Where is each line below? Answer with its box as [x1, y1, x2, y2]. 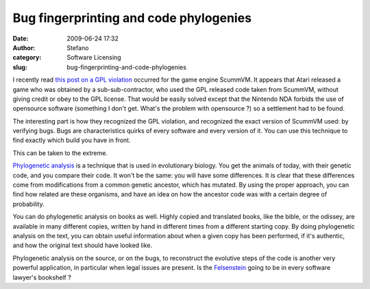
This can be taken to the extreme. [12, 148, 108, 157]
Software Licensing [66, 54, 121, 62]
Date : [12, 34, 29, 43]
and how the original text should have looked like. [12, 241, 153, 250]
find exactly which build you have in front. [12, 136, 131, 144]
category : [12, 54, 42, 62]
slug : [12, 62, 27, 71]
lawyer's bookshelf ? [12, 273, 71, 281]
